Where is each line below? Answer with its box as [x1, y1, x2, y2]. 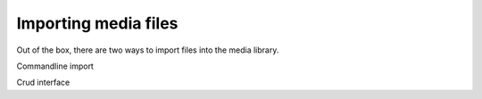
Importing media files [16, 13, 179, 33]
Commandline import [16, 61, 94, 71]
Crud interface [16, 77, 71, 88]
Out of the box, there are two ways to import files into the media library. [16, 45, 279, 55]
